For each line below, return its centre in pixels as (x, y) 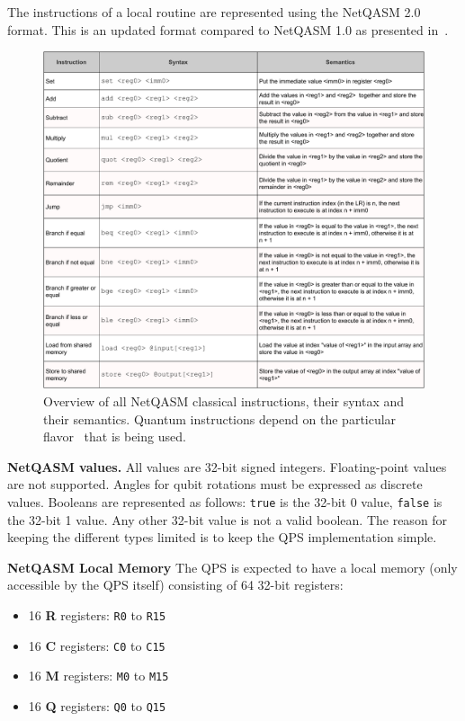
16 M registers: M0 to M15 (98, 676)
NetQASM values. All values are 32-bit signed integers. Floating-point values (227, 466)
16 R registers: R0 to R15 (97, 614)
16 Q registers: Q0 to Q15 (97, 705)
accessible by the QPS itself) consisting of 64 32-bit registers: (175, 585)
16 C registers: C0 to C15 (97, 645)
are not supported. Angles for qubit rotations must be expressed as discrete (215, 484)
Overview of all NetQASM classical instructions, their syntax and (224, 401)
